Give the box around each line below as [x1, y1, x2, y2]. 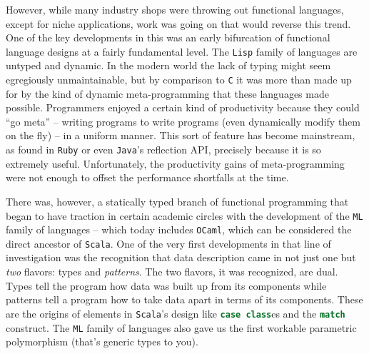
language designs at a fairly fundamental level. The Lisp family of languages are [6, 44, 358, 59]
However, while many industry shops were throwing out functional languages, [6, 2, 344, 16]
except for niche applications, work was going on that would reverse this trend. [6, 16, 351, 31]
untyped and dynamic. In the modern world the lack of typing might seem [6, 58, 331, 73]
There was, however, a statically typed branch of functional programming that [6, 193, 349, 208]
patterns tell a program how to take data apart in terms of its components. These [6, 292, 363, 307]
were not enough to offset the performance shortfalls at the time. [6, 170, 289, 185]
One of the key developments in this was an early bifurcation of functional [6, 30, 330, 45]
